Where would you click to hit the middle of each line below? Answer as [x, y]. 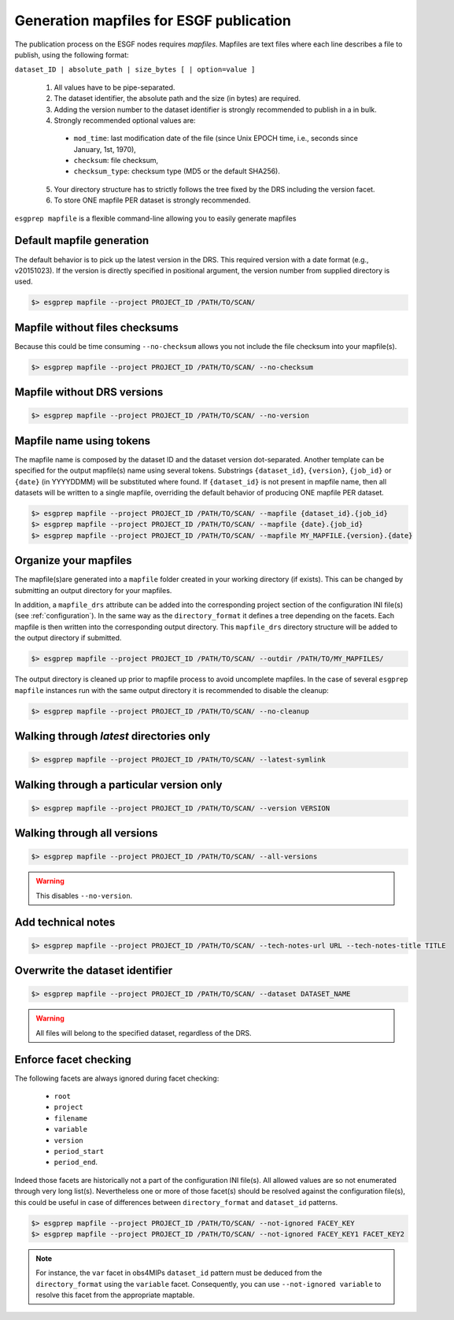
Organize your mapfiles [74, 560]
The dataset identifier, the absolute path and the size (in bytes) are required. [177, 98]
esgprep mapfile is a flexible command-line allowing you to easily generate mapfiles [155, 218]
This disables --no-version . [84, 895]
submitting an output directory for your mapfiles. [93, 590]
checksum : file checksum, [116, 161]
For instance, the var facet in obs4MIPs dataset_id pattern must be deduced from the [179, 1273]
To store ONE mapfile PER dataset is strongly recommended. [152, 200]
